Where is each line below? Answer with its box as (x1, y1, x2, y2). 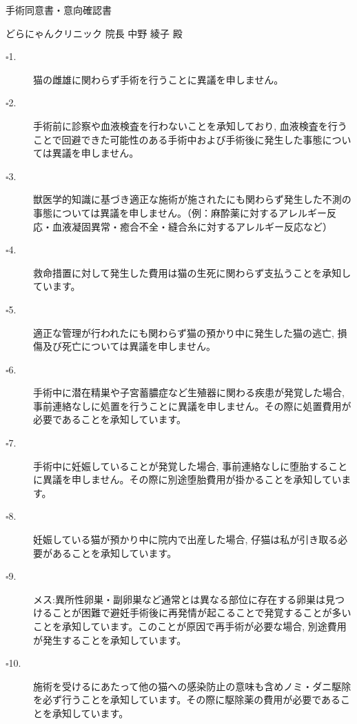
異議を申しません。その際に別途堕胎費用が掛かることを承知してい (42, 472, 342, 487)
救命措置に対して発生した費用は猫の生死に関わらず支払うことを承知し (33, 265, 351, 280)
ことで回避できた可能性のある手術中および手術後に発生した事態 (33, 132, 323, 146)
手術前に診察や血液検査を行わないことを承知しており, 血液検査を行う (33, 118, 347, 133)
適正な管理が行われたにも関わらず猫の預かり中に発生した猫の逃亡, (33, 325, 334, 340)
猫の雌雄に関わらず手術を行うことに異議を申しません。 (33, 72, 284, 86)
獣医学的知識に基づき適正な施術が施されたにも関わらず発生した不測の (33, 192, 351, 206)
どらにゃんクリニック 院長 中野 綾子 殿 (6, 26, 183, 40)
